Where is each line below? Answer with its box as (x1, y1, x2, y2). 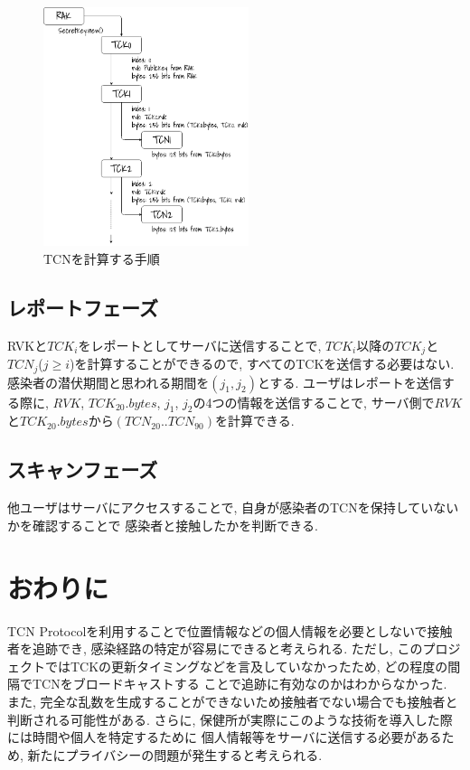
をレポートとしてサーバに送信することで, (78, 335, 322, 354)
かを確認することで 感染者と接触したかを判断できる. (7, 515, 318, 534)
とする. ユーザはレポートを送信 (257, 372, 442, 391)
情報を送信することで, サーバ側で (237, 392, 435, 411)
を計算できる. (214, 411, 295, 430)
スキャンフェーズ (7, 455, 158, 484)
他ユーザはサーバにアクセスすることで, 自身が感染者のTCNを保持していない (7, 498, 459, 517)
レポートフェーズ (7, 293, 158, 321)
